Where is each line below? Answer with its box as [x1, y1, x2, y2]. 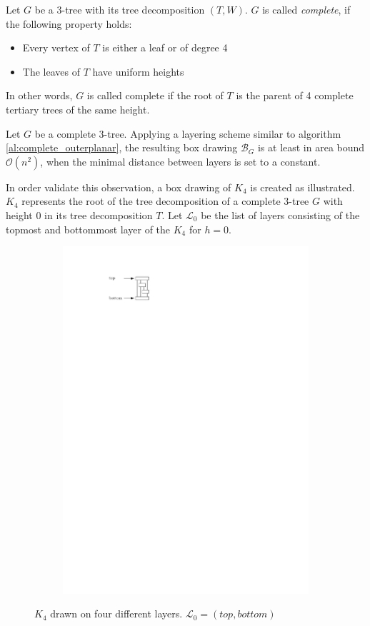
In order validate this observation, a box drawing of [6, 179, 231, 194]
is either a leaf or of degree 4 [102, 40, 228, 55]
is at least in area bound [257, 140, 365, 155]
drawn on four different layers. [50, 606, 183, 621]
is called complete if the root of [86, 88, 224, 103]
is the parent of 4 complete [236, 88, 354, 103]
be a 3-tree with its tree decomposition [34, 2, 205, 16]
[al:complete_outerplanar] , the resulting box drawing [6, 140, 238, 155]
